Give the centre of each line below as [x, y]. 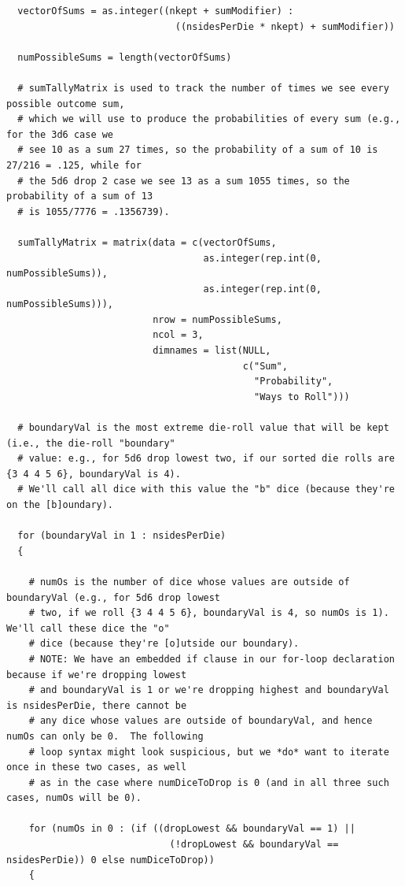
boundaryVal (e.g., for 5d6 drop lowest [114, 597]
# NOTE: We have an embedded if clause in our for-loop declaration [212, 659]
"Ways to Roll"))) [302, 397]
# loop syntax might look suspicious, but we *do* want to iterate [209, 752]
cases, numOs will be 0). [74, 798]
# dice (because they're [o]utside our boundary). [164, 644]
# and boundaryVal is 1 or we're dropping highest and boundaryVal [209, 690]
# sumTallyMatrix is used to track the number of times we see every [203, 88]
